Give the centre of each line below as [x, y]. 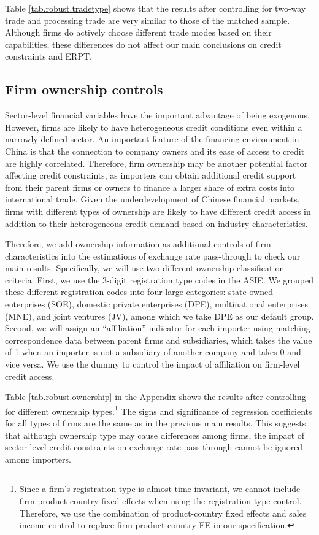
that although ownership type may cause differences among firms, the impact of [155, 435]
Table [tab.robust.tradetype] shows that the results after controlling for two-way [156, 8]
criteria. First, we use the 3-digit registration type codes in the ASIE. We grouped [159, 279]
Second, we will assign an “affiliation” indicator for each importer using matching [158, 328]
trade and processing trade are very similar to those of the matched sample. [148, 20]
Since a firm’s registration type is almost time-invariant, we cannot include [160, 489]
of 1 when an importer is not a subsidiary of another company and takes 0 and [153, 352]
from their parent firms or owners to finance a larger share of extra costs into [150, 187]
